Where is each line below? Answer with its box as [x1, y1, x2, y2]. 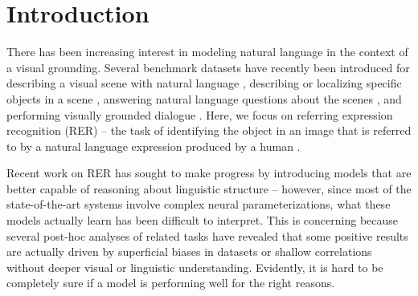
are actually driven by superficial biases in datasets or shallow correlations [6, 243, 372, 260]
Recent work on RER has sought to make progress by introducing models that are [6, 164, 412, 181]
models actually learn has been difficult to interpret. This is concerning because [6, 212, 399, 229]
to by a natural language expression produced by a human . [6, 137, 301, 154]
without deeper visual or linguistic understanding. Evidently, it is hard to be [6, 258, 383, 275]
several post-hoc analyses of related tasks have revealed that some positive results [6, 227, 408, 244]
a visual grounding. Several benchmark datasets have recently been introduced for [6, 59, 410, 75]
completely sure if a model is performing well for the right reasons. [6, 274, 335, 291]
